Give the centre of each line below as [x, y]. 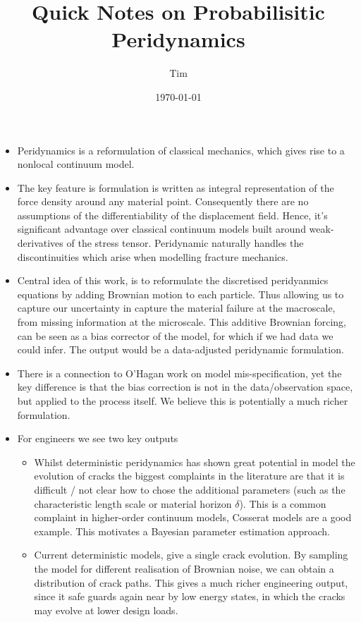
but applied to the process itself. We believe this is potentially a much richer [183, 401]
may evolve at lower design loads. [106, 610]
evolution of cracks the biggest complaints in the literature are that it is [189, 476]
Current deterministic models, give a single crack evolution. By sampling [191, 555]
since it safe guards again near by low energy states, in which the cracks [190, 596]
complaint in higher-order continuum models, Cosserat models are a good [193, 517]
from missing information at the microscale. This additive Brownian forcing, [182, 322]
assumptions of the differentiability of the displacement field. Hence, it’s [172, 215]
